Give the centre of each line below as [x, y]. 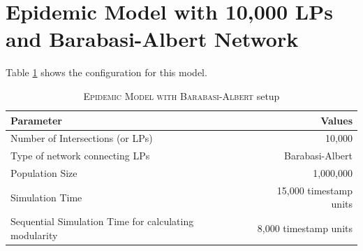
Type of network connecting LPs [80, 156]
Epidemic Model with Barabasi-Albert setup [181, 95]
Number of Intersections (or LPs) [82, 138]
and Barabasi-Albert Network [152, 39]
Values [336, 120]
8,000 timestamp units [305, 228]
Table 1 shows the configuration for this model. [106, 72]
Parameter [36, 120]
